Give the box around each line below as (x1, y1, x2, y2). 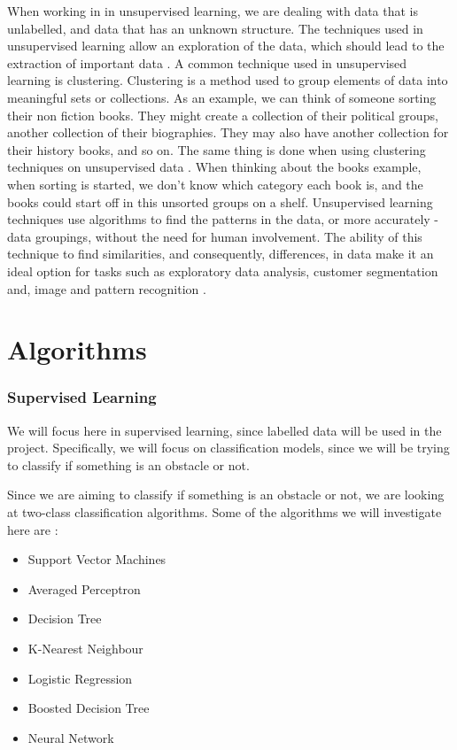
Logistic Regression (27, 669, 133, 687)
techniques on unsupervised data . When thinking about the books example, (7, 158, 422, 176)
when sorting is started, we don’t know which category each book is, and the (7, 174, 423, 193)
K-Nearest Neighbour (27, 639, 143, 658)
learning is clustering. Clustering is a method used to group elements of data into (7, 71, 448, 89)
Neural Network (27, 728, 114, 746)
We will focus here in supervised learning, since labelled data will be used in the (7, 421, 442, 439)
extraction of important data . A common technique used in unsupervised (7, 53, 407, 72)
